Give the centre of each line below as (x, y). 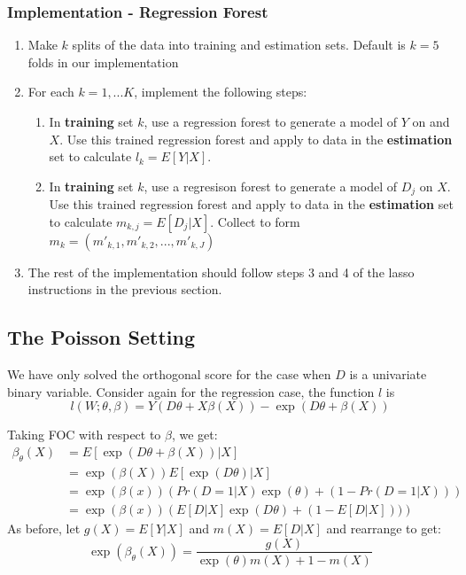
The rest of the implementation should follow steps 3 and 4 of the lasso (221, 272)
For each (51, 92)
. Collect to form (255, 221)
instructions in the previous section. (125, 289)
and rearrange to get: (384, 528)
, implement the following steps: (221, 92)
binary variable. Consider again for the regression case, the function (191, 391)
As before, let (44, 528)
